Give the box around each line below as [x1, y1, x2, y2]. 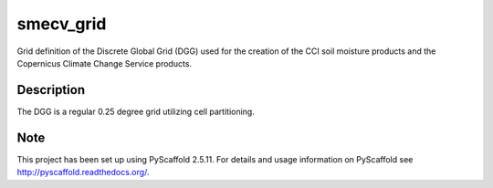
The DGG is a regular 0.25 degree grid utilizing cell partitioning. [16, 106, 255, 117]
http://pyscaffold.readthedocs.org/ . [16, 167, 150, 178]
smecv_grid [16, 14, 107, 34]
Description [16, 82, 86, 98]
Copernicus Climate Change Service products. [16, 57, 192, 68]
